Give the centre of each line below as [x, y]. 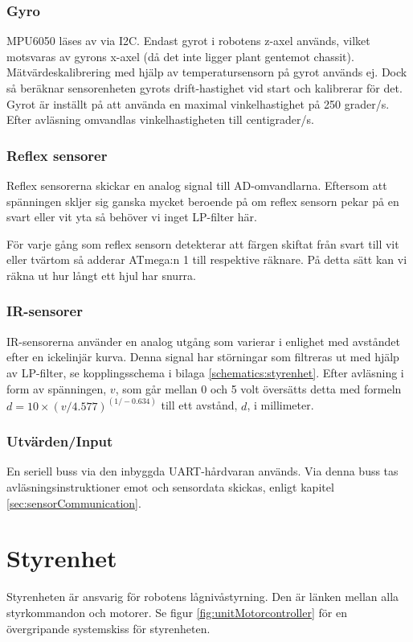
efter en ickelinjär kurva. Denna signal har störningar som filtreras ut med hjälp [203, 357]
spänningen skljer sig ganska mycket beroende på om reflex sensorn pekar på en [203, 201]
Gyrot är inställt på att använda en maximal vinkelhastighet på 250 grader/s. [198, 103]
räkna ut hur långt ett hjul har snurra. [101, 275]
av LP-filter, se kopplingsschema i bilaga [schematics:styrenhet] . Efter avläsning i [205, 372]
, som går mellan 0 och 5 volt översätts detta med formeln [258, 388]
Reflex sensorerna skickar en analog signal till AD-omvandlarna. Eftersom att [197, 185]
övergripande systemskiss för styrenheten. [108, 628]
